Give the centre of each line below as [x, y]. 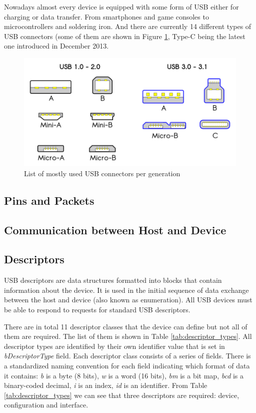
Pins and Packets [49, 200]
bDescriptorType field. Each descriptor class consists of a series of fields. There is [127, 356]
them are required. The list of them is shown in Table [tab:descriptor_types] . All [128, 336]
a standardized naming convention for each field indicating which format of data [127, 365]
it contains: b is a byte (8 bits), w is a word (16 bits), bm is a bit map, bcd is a [124, 375]
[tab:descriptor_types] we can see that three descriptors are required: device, [122, 395]
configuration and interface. [46, 405]
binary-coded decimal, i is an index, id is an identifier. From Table [106, 385]
